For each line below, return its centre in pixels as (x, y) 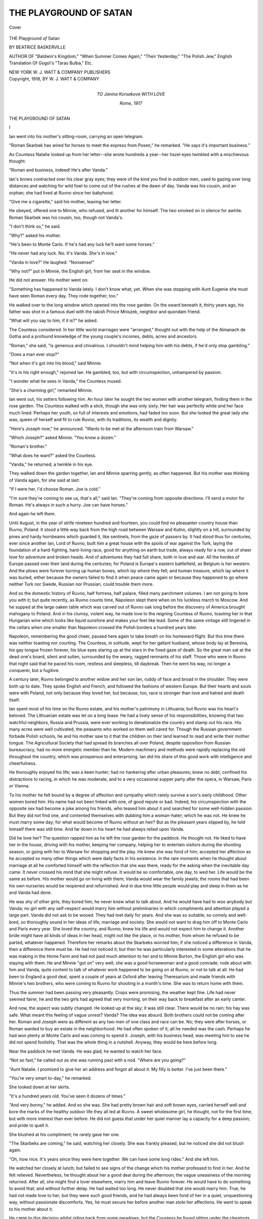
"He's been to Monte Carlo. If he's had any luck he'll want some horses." (82, 244)
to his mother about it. (31, 1209)
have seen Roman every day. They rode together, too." (64, 296)
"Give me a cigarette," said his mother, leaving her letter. (66, 201)
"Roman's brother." (28, 447)
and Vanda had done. (30, 893)
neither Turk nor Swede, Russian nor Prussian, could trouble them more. (81, 584)
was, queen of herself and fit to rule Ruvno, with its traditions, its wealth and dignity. (93, 420)
